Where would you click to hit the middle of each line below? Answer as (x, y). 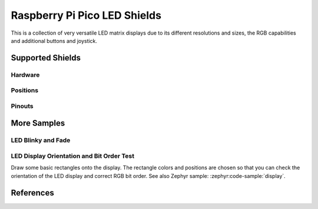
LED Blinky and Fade (41, 140)
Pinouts (22, 106)
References (32, 193)
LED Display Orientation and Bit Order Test (73, 156)
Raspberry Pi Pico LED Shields (86, 15)
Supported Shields (46, 58)
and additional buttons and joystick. (54, 41)
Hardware (25, 75)
